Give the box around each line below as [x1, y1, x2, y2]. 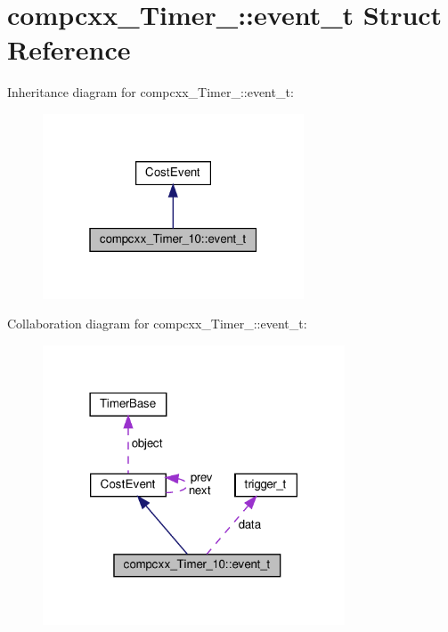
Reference [7, 31, 131, 68]
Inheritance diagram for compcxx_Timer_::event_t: [7, 83, 294, 101]
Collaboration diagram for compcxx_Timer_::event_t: [7, 314, 307, 333]
